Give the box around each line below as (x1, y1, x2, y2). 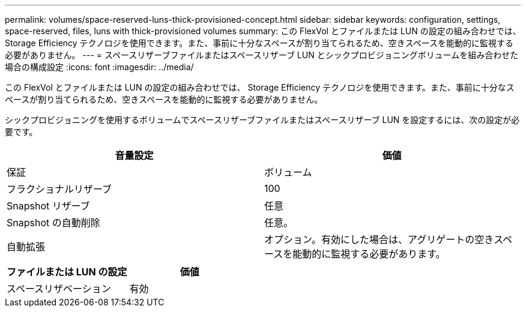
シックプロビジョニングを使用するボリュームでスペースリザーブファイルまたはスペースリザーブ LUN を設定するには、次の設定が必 (5, 115, 520, 125)
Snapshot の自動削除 (7, 217, 100, 229)
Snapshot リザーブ (7, 200, 90, 212)
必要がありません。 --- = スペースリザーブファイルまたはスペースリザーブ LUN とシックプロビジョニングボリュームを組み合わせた (5, 50, 519, 60)
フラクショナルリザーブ (7, 183, 112, 195)
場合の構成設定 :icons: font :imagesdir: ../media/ (5, 62, 194, 72)
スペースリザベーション (7, 283, 111, 295)
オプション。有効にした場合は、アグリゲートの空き (264, 233, 494, 245)
